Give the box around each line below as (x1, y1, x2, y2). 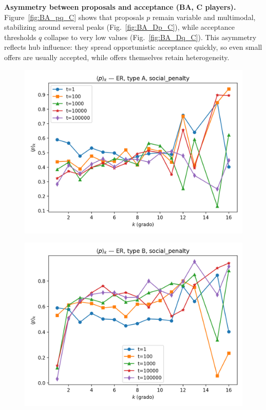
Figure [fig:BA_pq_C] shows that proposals (4, 11, 144, 22)
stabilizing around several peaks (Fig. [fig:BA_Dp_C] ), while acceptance (4, 22, 235, 32)
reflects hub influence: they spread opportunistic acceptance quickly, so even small (4, 42, 262, 52)
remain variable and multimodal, (153, 11, 256, 22)
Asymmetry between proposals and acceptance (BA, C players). (4, 2, 236, 12)
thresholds (4, 31, 36, 42)
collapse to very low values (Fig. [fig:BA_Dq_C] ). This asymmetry (44, 31, 257, 42)
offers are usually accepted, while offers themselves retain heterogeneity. (4, 51, 230, 62)
